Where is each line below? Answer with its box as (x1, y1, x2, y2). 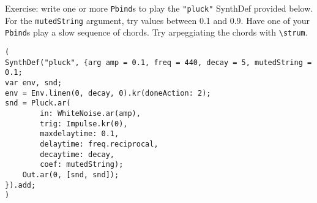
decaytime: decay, (40, 150, 114, 159)
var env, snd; (5, 78, 62, 87)
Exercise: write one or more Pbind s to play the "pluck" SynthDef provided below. (5, 2, 313, 14)
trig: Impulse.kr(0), (40, 119, 128, 128)
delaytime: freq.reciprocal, (40, 139, 158, 148)
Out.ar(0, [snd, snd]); (22, 170, 119, 179)
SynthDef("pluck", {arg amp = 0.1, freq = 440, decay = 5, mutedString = (5, 58, 312, 67)
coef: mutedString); (40, 160, 124, 169)
